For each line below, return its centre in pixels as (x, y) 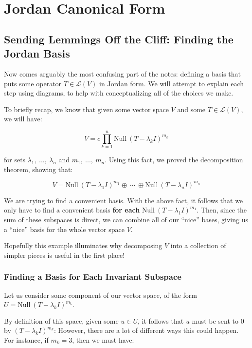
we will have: (23, 119)
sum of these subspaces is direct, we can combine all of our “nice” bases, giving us (126, 219)
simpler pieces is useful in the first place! (64, 255)
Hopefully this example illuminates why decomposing (83, 245)
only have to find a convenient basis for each (72, 210)
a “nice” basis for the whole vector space (64, 229)
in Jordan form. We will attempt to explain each (172, 83)
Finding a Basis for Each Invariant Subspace (93, 277)
